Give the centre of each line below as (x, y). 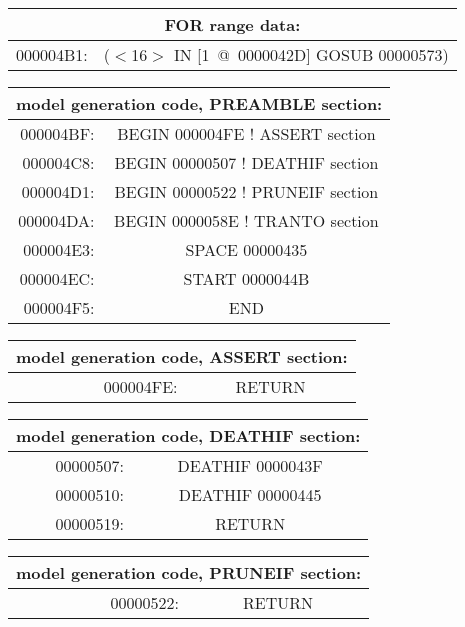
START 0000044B (246, 278)
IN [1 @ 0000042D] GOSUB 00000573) (311, 54)
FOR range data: (232, 24)
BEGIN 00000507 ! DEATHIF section (246, 162)
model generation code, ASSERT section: (182, 356)
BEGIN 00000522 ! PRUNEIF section (246, 191)
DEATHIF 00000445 (250, 494)
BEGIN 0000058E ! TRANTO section (246, 220)
